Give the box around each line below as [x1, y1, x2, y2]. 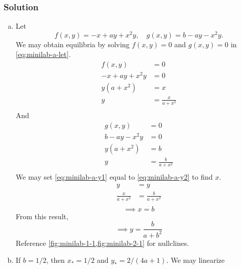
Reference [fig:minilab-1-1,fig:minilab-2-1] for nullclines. [15, 237, 189, 248]
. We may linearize [166, 255, 225, 265]
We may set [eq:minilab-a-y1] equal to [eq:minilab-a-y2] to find [15, 171, 213, 182]
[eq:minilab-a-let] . [15, 49, 71, 60]
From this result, [15, 210, 69, 221]
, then [46, 255, 65, 265]
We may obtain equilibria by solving [15, 39, 130, 49]
